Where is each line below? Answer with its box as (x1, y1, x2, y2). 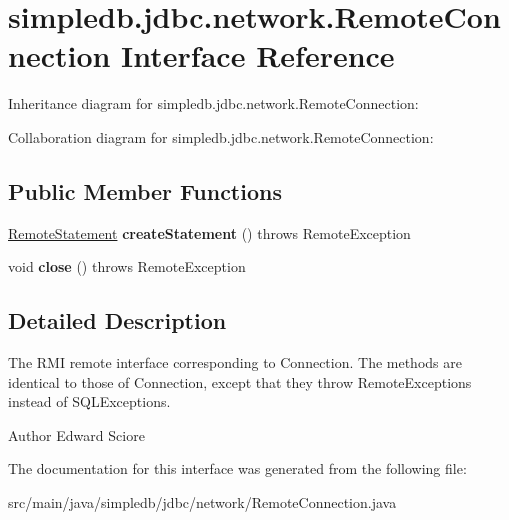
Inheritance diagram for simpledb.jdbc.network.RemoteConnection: (8, 93, 419, 114)
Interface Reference (121, 35, 395, 76)
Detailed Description (8, 305, 227, 336)
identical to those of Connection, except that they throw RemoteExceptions (8, 371, 472, 392)
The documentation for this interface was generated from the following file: (8, 458, 467, 479)
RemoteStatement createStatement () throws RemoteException (8, 222, 411, 243)
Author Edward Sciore (8, 424, 145, 445)
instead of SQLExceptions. (8, 391, 171, 412)
